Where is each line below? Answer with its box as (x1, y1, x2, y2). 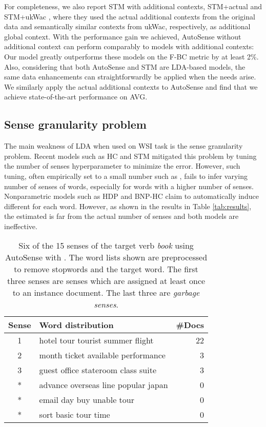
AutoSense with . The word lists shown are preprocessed (5, 251, 208, 263)
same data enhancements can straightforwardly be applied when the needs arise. (4, 71, 256, 82)
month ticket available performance (39, 349, 166, 361)
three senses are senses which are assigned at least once (7, 275, 206, 287)
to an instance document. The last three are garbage (12, 287, 200, 299)
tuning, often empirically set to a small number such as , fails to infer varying (4, 170, 248, 181)
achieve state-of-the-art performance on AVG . (4, 91, 148, 102)
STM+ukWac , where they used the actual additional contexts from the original (4, 11, 255, 22)
